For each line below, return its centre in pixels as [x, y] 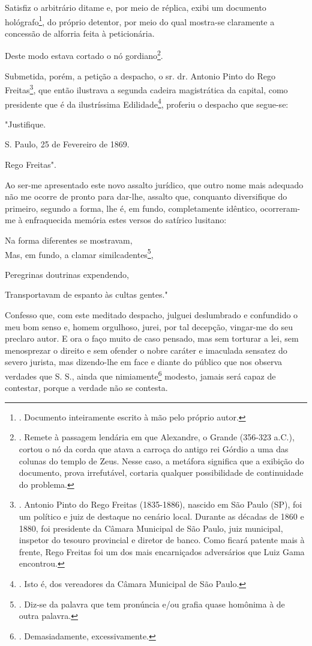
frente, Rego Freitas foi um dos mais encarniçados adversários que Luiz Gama [162, 551]
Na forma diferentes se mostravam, [69, 240]
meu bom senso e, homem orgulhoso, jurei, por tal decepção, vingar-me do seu [149, 326]
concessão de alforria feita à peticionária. [80, 33]
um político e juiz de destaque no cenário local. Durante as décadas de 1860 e [161, 516]
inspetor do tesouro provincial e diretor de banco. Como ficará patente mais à [162, 540]
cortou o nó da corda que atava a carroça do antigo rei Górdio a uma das [154, 448]
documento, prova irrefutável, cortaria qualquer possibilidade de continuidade [161, 472]
